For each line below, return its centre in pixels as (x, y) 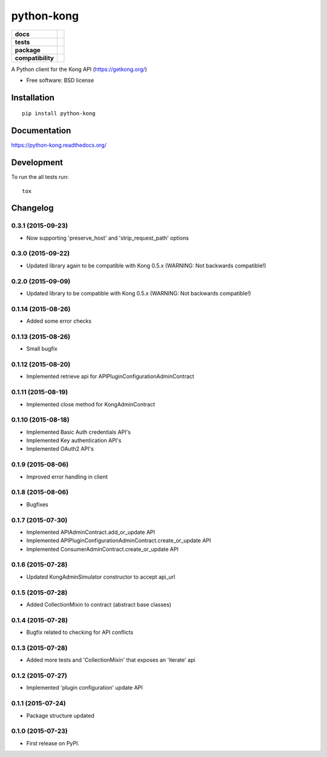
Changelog (32, 208)
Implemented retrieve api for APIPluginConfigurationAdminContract (110, 377)
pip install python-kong (59, 113)
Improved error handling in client (67, 477)
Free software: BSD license (60, 80)
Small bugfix (42, 349)
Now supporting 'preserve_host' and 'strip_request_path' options (107, 238)
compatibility (35, 58)
